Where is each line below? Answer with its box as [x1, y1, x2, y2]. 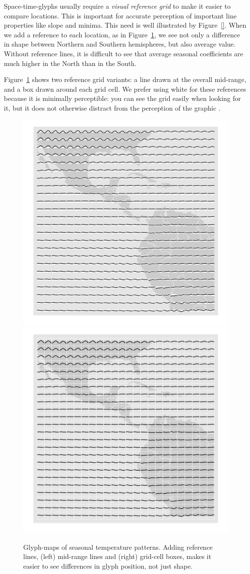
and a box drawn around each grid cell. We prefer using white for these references [4, 83, 246, 94]
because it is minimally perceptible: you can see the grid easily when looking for [4, 93, 241, 103]
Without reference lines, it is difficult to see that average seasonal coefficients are [4, 48, 243, 58]
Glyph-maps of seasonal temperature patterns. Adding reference [23, 541, 213, 552]
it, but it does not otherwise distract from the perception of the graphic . [4, 102, 221, 113]
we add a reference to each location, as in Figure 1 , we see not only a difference [4, 29, 240, 39]
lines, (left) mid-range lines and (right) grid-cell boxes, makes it [23, 551, 211, 561]
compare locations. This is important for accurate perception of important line [4, 10, 237, 20]
